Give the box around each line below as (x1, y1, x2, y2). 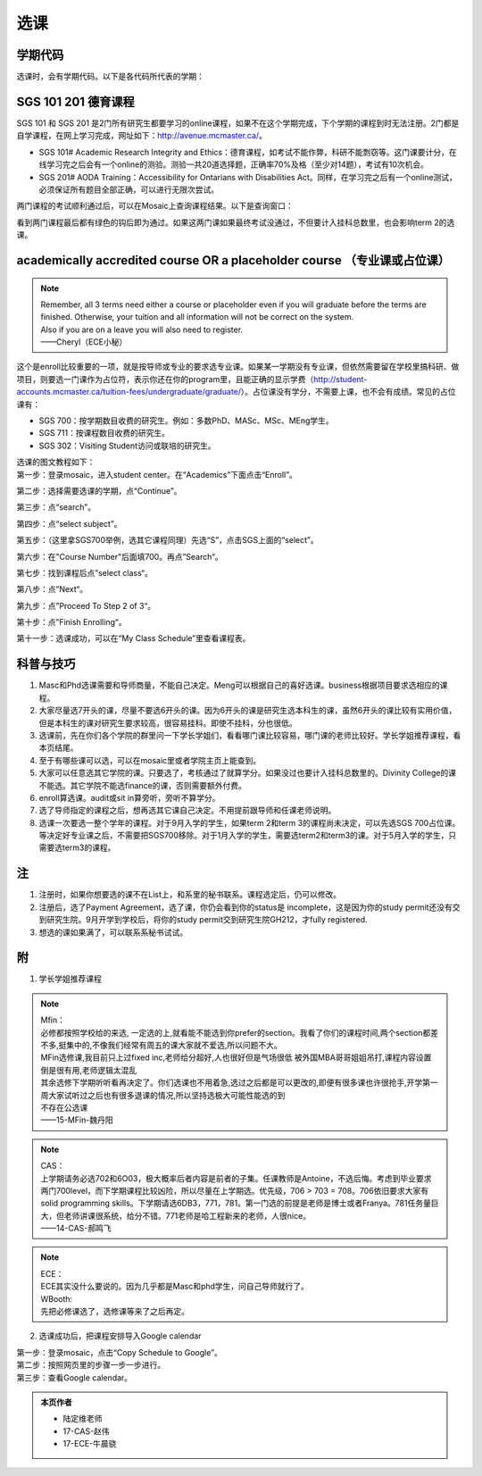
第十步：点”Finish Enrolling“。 (16, 617, 127, 628)
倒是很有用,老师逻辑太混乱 (40, 1064, 137, 1075)
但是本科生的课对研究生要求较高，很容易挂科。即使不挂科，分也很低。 (38, 717, 297, 728)
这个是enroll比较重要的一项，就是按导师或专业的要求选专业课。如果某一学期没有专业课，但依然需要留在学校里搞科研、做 (16, 362, 460, 372)
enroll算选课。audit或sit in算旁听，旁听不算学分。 (38, 792, 220, 803)
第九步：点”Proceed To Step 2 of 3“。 (16, 600, 156, 611)
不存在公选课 (40, 1102, 88, 1113)
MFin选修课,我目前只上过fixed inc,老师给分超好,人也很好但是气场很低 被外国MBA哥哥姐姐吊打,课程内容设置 (40, 1052, 432, 1063)
